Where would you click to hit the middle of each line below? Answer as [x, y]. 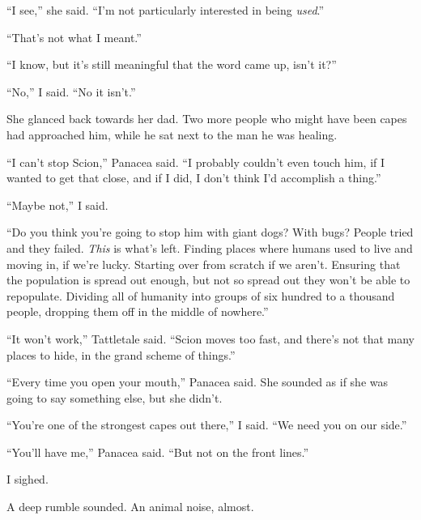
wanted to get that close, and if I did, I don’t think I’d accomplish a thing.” [194, 178]
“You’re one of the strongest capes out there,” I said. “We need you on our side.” [207, 425]
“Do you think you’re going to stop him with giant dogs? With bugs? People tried [210, 232]
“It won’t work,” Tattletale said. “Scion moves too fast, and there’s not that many [210, 338]
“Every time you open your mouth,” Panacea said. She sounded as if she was [198, 382]
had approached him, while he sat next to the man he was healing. [172, 134]
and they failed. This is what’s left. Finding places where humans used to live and [210, 247]
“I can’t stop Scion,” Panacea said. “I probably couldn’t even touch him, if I [196, 162]
